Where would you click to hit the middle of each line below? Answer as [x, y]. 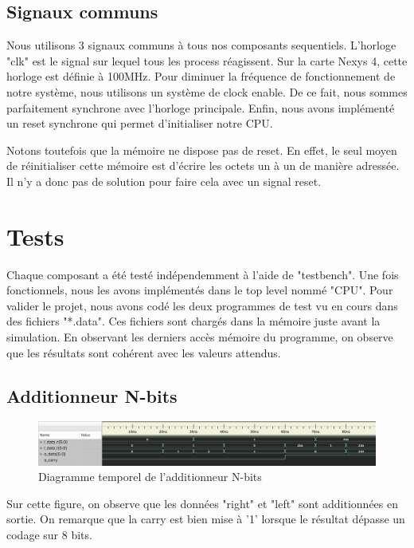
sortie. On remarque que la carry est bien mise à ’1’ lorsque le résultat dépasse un [206, 519]
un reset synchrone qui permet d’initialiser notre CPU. [140, 123]
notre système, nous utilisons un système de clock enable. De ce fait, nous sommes [207, 91]
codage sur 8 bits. [49, 534]
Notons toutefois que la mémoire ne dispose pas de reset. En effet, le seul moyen [202, 150]
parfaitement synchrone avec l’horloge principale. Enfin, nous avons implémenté [201, 107]
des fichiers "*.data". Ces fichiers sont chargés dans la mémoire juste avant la [193, 321]
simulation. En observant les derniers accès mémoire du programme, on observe [200, 337]
